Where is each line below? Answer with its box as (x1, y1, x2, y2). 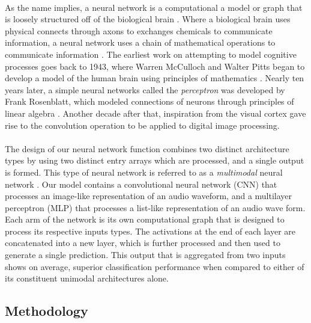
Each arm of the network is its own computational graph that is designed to (5, 213, 285, 226)
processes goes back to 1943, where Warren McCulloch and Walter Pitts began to (5, 60, 305, 72)
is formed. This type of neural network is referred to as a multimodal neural (5, 165, 283, 178)
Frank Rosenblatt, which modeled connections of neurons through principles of (5, 95, 294, 108)
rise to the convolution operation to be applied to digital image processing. (5, 118, 280, 131)
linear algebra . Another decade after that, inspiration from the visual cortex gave (5, 106, 306, 119)
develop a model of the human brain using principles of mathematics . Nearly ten (5, 72, 304, 84)
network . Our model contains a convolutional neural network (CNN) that (5, 177, 277, 190)
